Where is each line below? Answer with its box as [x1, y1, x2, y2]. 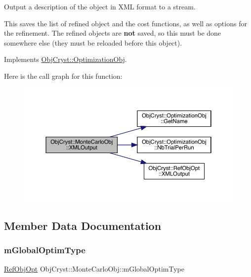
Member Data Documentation [4, 218, 162, 233]
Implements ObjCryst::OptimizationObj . [4, 54, 127, 64]
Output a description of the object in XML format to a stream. [4, 1, 196, 11]
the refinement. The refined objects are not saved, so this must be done [4, 28, 221, 38]
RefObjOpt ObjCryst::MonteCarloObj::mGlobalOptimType [4, 263, 184, 274]
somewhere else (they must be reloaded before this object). [4, 37, 182, 48]
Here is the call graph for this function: [4, 70, 123, 81]
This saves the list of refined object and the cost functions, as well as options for [4, 18, 247, 28]
